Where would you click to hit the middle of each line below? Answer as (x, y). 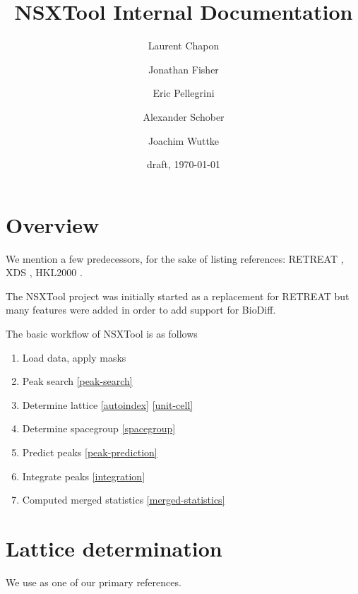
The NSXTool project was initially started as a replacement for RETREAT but (178, 296)
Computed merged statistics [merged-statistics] (124, 500)
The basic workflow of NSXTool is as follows (102, 333)
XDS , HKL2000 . (44, 272)
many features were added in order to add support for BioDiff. (141, 310)
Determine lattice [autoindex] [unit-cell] (108, 404)
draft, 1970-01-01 (184, 164)
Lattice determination (114, 548)
